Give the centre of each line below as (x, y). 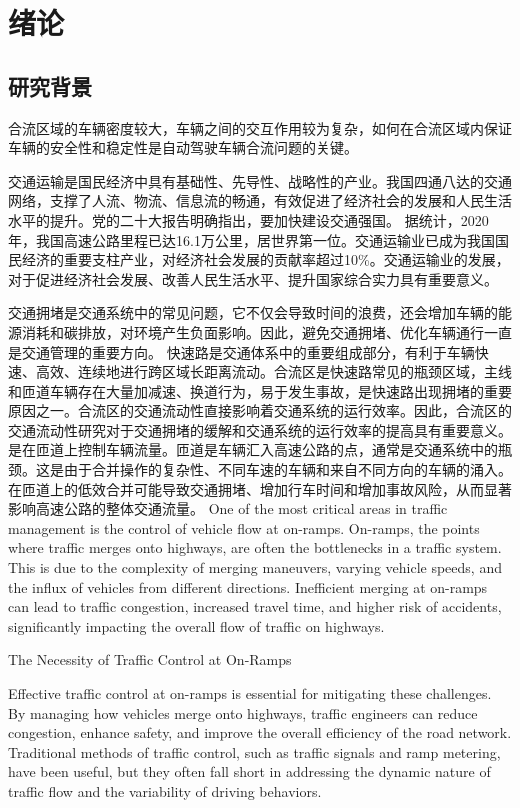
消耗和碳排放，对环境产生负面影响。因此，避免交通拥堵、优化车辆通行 (252, 331)
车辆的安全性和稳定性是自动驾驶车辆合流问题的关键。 (183, 147)
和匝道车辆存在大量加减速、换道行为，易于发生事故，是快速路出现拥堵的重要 (260, 390)
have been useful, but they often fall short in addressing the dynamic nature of (249, 771)
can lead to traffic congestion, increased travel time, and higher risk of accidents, (255, 606)
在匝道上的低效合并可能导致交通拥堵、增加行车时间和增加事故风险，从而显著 (260, 488)
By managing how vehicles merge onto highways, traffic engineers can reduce (243, 712)
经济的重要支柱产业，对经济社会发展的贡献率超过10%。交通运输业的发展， (265, 259)
